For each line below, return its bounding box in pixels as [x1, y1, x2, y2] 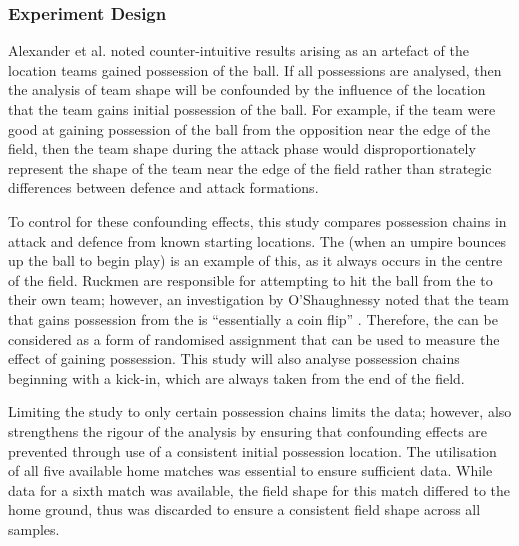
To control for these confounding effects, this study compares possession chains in [8, 210, 507, 231]
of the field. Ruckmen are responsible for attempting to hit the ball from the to [8, 269, 493, 290]
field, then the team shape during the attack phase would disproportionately [8, 138, 476, 159]
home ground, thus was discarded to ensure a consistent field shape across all [8, 499, 481, 520]
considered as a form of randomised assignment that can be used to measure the [8, 328, 500, 349]
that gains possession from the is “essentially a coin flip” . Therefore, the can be [8, 308, 498, 329]
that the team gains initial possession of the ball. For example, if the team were [8, 99, 496, 119]
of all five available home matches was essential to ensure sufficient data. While [8, 460, 493, 481]
